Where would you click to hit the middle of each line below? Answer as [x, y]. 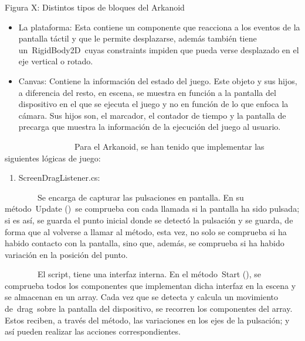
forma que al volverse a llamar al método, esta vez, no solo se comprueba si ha [146, 231]
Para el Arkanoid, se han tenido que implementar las [169, 146]
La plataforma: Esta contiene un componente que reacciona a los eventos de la [159, 27]
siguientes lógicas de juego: [53, 158]
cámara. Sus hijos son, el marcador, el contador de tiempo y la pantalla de [152, 115]
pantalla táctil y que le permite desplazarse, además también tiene [138, 38]
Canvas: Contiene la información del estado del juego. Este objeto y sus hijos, [158, 80]
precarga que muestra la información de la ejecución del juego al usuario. [150, 127]
